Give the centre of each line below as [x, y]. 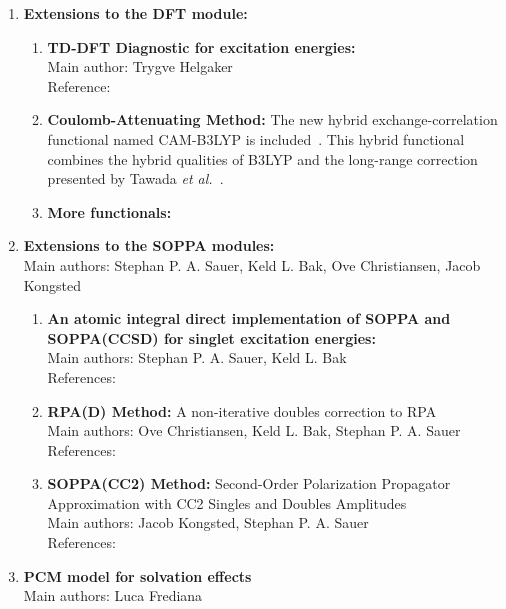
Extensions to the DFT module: [135, 13]
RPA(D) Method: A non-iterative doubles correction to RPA [242, 410]
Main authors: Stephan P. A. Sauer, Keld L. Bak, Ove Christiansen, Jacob [252, 264]
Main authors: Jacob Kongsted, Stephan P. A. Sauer [208, 522]
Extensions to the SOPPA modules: [149, 245]
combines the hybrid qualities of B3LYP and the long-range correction [262, 158]
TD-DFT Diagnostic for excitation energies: [201, 46]
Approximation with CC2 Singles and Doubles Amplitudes [227, 502]
